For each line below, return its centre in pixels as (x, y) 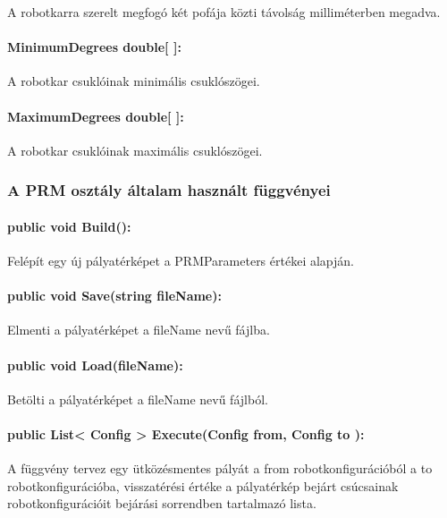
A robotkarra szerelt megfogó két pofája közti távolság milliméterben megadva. (224, 12)
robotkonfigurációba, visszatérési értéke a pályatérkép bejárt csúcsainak (203, 485)
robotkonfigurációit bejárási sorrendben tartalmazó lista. (162, 503)
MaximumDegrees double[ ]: (96, 116)
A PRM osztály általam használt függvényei (169, 190)
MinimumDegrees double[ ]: (94, 47)
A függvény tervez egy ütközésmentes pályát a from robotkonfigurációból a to (220, 468)
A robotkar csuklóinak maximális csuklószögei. (135, 150)
